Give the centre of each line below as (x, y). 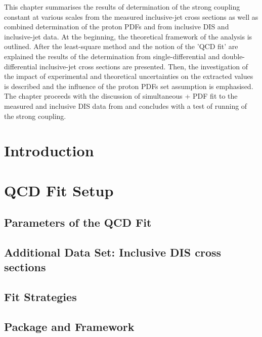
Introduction (49, 151)
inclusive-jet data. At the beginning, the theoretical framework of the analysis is (128, 36)
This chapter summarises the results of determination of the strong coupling (122, 7)
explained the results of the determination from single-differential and (112, 56)
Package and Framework (69, 326)
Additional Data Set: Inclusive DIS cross (113, 252)
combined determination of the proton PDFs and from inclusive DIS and (117, 27)
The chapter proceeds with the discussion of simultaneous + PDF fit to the (121, 96)
